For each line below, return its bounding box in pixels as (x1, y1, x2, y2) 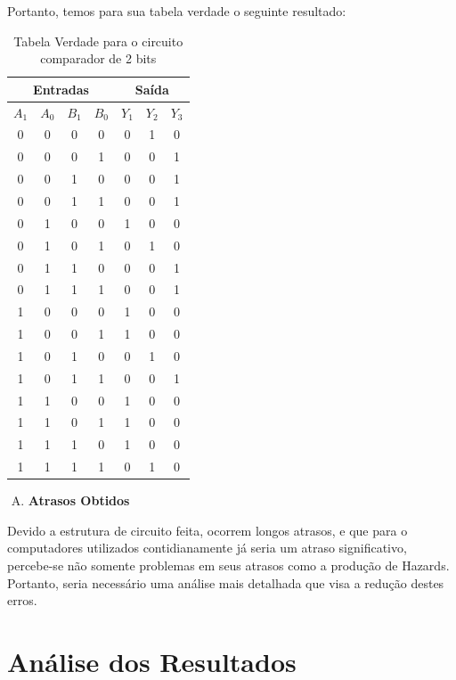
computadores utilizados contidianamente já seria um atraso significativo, (7, 538, 407, 557)
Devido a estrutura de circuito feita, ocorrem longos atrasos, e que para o (7, 520, 408, 539)
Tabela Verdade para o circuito (13, 31, 183, 50)
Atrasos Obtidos (28, 491, 130, 510)
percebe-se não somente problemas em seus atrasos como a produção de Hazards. (7, 556, 450, 574)
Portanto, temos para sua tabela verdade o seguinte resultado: (7, 2, 346, 20)
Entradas (33, 79, 89, 98)
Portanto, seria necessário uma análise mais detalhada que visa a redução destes (7, 573, 444, 592)
